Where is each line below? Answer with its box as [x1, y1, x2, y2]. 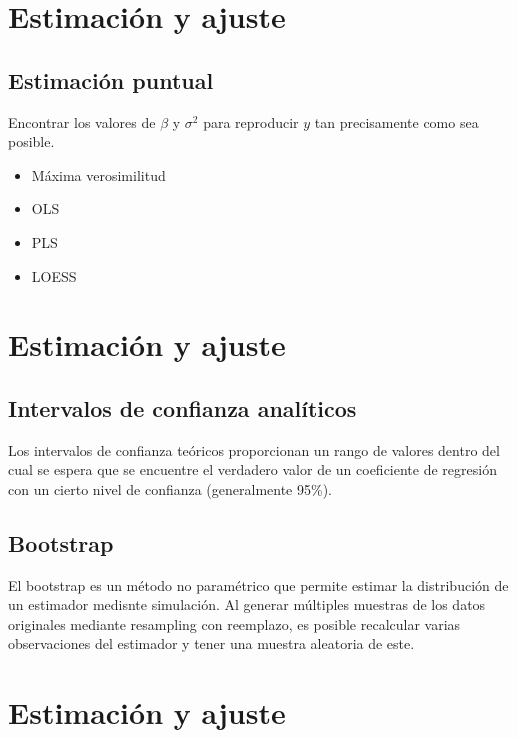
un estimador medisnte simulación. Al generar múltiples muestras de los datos [8, 594, 486, 615]
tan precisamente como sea [314, 111, 479, 132]
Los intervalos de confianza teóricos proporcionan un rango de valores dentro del [8, 439, 500, 460]
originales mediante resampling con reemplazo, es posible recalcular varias [8, 613, 461, 634]
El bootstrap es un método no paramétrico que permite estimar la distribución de [8, 574, 509, 595]
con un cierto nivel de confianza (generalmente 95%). [8, 478, 333, 499]
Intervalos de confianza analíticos [8, 392, 357, 423]
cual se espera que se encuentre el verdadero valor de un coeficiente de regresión [8, 459, 497, 480]
